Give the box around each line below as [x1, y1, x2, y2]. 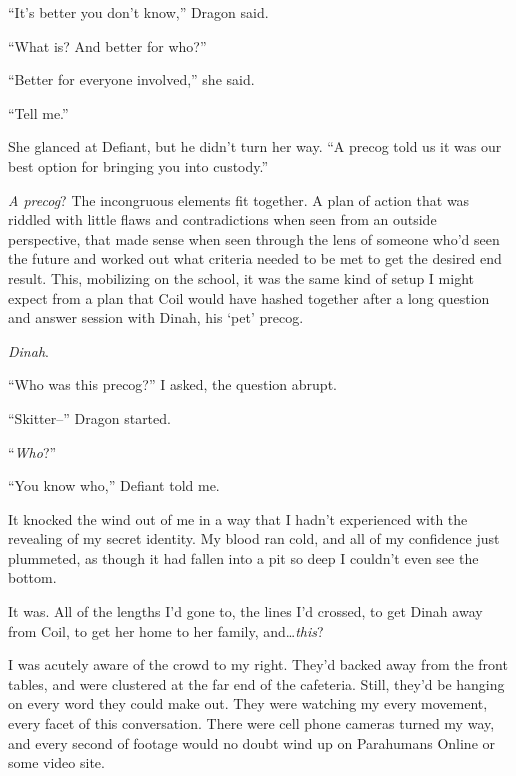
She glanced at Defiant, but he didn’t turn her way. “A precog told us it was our [8, 136, 502, 157]
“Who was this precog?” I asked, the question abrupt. [8, 374, 337, 395]
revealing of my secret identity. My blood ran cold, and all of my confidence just [8, 528, 500, 549]
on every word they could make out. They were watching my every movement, [8, 693, 488, 714]
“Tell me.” [8, 102, 69, 123]
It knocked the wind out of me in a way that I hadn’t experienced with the [8, 508, 468, 529]
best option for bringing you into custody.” [8, 155, 269, 176]
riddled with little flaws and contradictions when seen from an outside [8, 209, 437, 230]
